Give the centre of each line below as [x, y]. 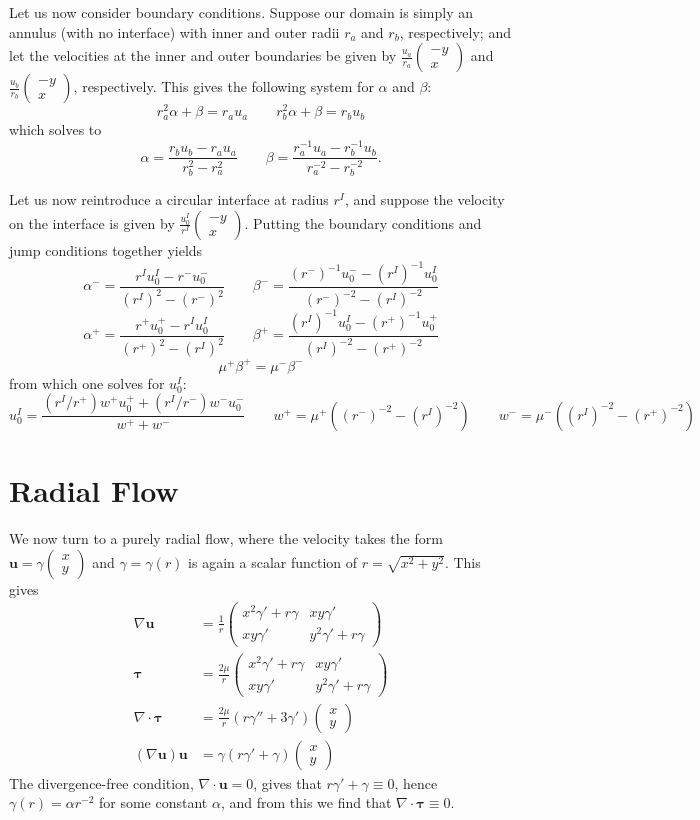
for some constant [153, 802]
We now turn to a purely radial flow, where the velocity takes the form [226, 537]
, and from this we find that [306, 802]
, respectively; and [455, 31]
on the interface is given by [92, 222]
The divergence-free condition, [101, 782]
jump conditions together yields [106, 249]
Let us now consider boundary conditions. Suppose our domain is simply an [241, 12]
